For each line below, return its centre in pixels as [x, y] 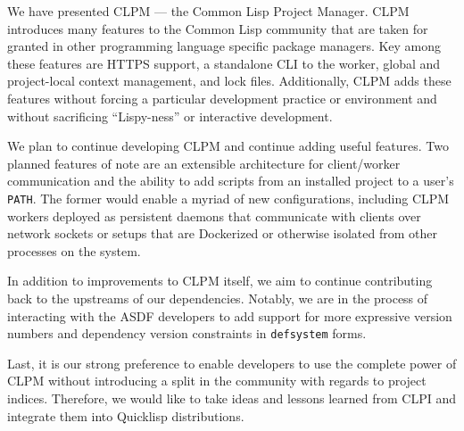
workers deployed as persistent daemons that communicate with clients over [214, 215]
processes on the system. [74, 250]
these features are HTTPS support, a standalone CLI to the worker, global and [224, 63]
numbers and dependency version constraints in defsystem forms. [187, 333]
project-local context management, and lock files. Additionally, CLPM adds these [229, 81]
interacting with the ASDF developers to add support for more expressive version [230, 315]
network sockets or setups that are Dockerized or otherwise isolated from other [222, 233]
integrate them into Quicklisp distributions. [126, 415]
